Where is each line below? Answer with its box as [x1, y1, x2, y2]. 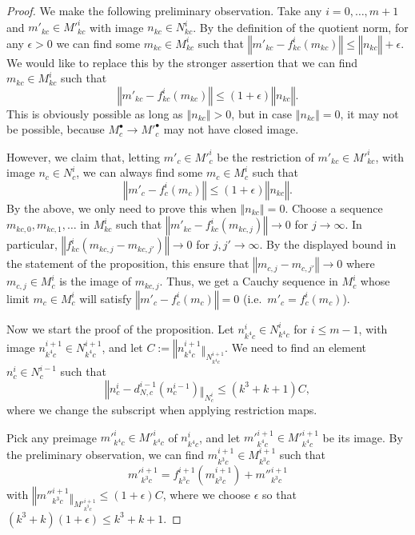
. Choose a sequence [285, 199, 383, 216]
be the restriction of [217, 148, 314, 165]
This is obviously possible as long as [6, 105, 183, 122]
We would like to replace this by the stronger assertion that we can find [6, 54, 358, 70]
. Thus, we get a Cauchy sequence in [159, 273, 338, 289]
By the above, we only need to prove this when [6, 199, 237, 216]
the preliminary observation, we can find [6, 446, 205, 463]
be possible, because [6, 121, 105, 138]
